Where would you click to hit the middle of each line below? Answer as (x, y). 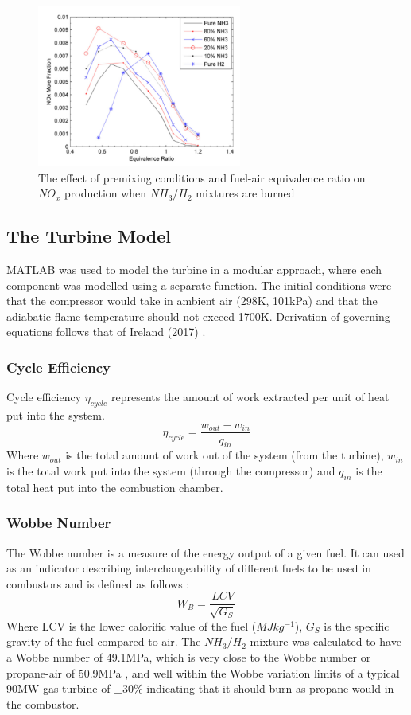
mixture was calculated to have (326, 641)
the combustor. (43, 703)
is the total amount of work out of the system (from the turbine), (225, 455)
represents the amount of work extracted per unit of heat (250, 397)
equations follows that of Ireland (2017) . (106, 332)
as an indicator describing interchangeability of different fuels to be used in (189, 568)
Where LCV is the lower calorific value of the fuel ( (132, 625)
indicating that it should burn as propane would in (270, 688)
